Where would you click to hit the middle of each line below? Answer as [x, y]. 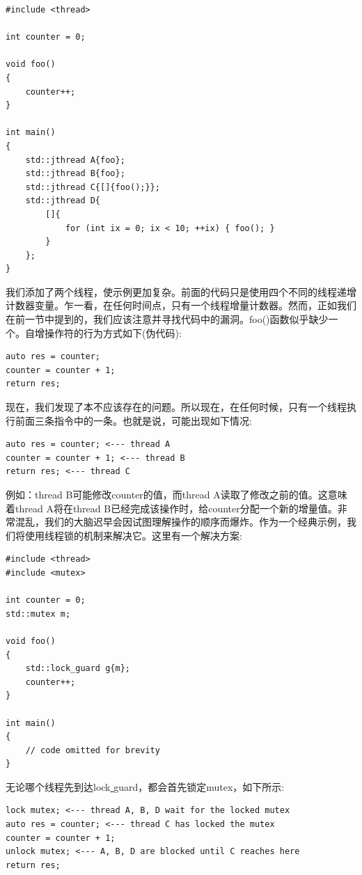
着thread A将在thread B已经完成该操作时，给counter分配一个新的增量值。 [172, 508]
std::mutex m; [38, 614]
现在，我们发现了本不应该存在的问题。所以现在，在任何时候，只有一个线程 [176, 407]
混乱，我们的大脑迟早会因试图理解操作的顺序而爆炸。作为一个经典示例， [181, 522]
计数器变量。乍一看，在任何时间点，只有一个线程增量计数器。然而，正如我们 [181, 305]
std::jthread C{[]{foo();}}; [93, 187]
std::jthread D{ [63, 201]
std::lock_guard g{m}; [78, 669]
